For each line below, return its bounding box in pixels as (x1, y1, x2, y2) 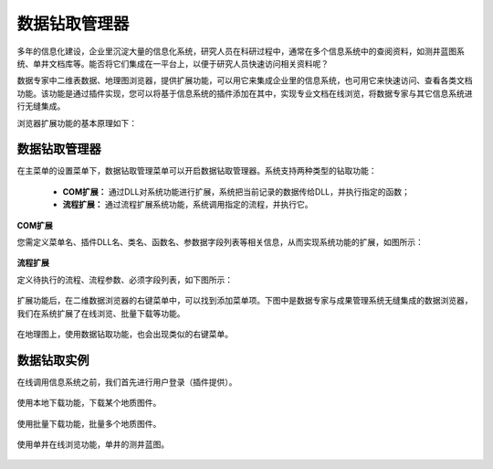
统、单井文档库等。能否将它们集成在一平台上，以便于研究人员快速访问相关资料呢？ (16, 58, 329, 69)
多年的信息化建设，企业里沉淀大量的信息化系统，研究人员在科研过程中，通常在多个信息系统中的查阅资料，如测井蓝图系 (16, 46, 465, 57)
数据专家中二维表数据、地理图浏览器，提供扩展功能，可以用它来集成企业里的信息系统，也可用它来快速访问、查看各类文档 (16, 75, 473, 86)
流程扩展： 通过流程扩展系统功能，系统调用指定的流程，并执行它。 (62, 199, 313, 210)
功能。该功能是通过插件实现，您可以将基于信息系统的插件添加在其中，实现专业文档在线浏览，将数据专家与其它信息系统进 (16, 88, 473, 99)
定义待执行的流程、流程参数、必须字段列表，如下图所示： (16, 274, 233, 285)
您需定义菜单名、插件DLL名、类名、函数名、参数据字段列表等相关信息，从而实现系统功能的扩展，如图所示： (16, 236, 424, 247)
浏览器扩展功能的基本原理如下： (16, 117, 137, 128)
